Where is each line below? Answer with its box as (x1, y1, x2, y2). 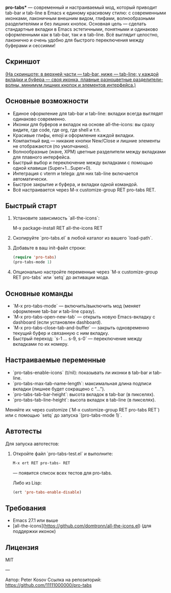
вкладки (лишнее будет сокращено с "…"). (12, 386, 106, 392)
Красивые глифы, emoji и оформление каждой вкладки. (12, 132, 135, 138)
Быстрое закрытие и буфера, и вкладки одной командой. (12, 181, 138, 187)
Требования (5, 504, 46, 512)
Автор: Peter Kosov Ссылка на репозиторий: (5, 577, 102, 583)
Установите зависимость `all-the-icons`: (12, 215, 100, 221)
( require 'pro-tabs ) (12, 255, 57, 260)
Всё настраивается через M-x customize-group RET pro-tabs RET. (12, 187, 156, 193)
